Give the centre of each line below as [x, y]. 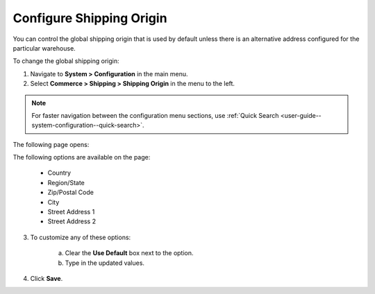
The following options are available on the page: [82, 157]
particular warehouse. [44, 48]
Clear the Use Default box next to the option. [129, 253]
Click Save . [47, 278]
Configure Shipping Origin [90, 18]
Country [59, 173]
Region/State [66, 182]
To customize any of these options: [81, 237]
